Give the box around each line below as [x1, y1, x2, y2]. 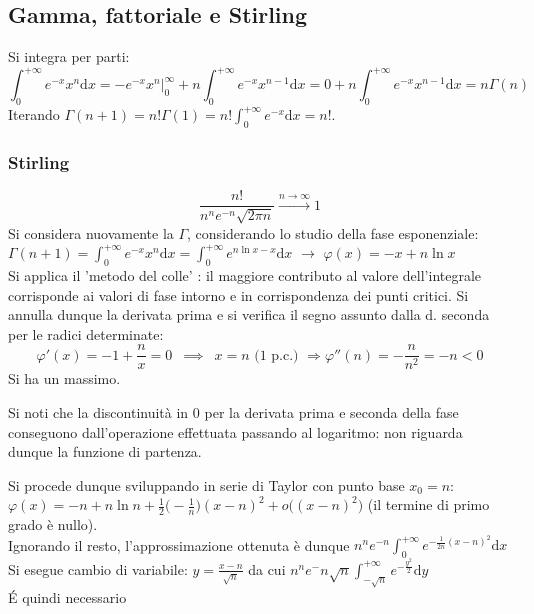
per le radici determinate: [8, 323, 164, 344]
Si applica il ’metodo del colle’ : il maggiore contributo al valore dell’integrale [8, 264, 482, 285]
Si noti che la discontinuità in [8, 401, 189, 422]
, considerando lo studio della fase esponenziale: [187, 222, 479, 243]
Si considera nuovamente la [8, 222, 174, 243]
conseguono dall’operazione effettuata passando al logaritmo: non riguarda [8, 421, 463, 442]
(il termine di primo [367, 494, 490, 515]
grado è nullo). [8, 514, 98, 535]
